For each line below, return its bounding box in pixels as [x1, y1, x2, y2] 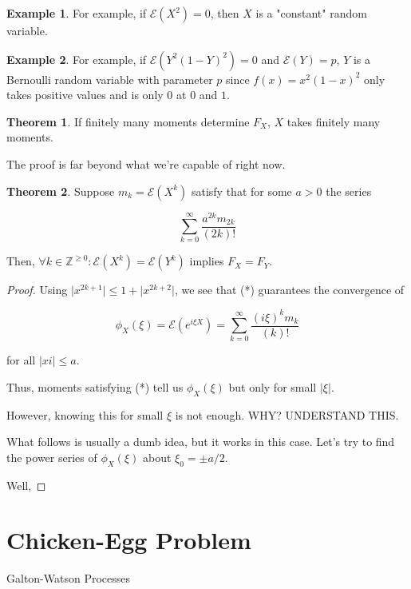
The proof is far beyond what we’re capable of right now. [6, 155, 286, 172]
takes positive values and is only [6, 86, 164, 103]
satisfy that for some [191, 182, 292, 199]
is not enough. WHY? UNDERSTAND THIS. [175, 406, 399, 423]
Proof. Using [6, 281, 68, 298]
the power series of [6, 448, 97, 465]
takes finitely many [287, 113, 381, 129]
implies [189, 253, 224, 269]
